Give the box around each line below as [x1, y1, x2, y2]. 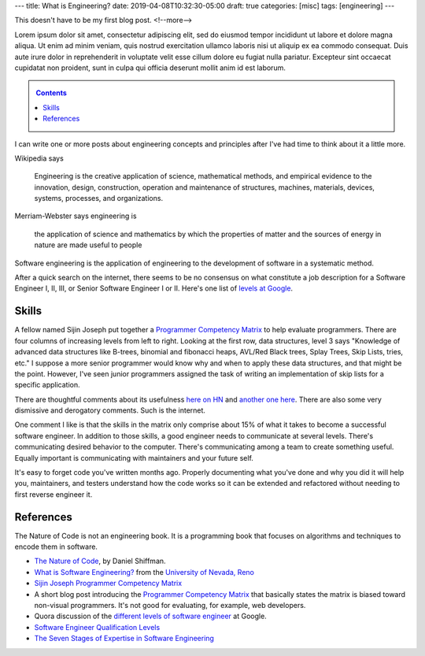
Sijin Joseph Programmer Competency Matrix [34, 579, 183, 588]
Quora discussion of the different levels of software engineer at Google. [34, 611, 267, 621]
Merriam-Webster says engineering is [14, 211, 137, 221]
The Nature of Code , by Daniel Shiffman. [34, 556, 166, 566]
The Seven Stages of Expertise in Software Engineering [34, 634, 214, 643]
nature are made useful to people [34, 240, 142, 250]
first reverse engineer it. [14, 489, 93, 499]
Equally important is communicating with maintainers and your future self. [14, 453, 253, 462]
